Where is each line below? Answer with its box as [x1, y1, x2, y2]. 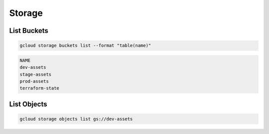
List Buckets [9, 26, 48, 35]
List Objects [9, 100, 47, 108]
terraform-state [19, 85, 60, 91]
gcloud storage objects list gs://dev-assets [19, 116, 133, 122]
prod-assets [19, 78, 49, 84]
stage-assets [19, 71, 52, 77]
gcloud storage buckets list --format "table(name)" [19, 43, 151, 48]
